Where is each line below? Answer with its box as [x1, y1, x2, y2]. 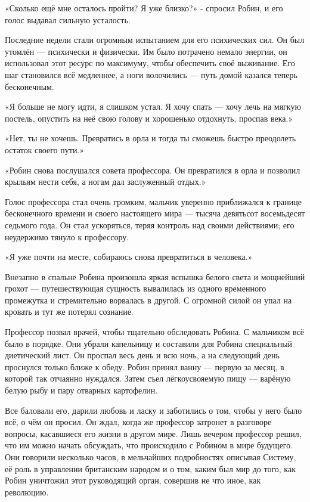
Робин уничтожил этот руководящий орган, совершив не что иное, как [5, 474, 261, 486]
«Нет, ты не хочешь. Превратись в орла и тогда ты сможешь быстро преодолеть [5, 132, 296, 144]
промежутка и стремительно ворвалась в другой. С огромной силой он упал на [5, 293, 292, 306]
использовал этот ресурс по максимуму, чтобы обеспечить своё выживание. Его [5, 57, 295, 69]
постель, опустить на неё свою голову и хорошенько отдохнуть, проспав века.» [5, 111, 293, 124]
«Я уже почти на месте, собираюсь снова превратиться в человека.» [5, 250, 253, 263]
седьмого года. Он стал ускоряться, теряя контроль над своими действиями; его [5, 218, 294, 231]
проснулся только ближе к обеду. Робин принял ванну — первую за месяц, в [5, 360, 284, 373]
